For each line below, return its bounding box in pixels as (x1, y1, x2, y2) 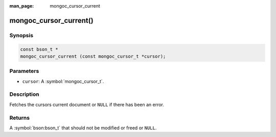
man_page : (9, 3, 34, 9)
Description (9, 91, 39, 98)
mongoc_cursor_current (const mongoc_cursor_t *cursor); (20, 53, 166, 59)
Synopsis (9, 32, 33, 39)
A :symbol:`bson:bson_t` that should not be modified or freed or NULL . (9, 125, 157, 131)
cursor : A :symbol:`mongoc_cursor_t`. (22, 78, 104, 84)
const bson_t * (20, 46, 58, 52)
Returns (9, 114, 30, 121)
